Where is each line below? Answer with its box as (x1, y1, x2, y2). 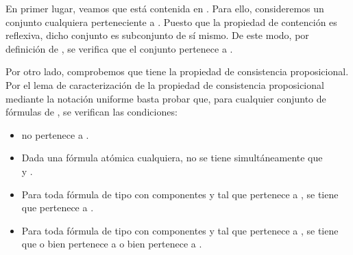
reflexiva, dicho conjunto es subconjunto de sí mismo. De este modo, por (5, 28, 309, 42)
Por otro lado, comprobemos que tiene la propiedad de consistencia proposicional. (5, 64, 349, 79)
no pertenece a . (21, 127, 89, 142)
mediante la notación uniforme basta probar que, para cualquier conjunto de (5, 91, 326, 105)
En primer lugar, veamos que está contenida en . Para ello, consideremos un (5, 1, 324, 15)
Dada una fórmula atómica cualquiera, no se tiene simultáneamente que (21, 150, 323, 165)
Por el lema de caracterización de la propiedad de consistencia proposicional (5, 77, 324, 92)
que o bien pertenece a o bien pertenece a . (21, 237, 202, 251)
